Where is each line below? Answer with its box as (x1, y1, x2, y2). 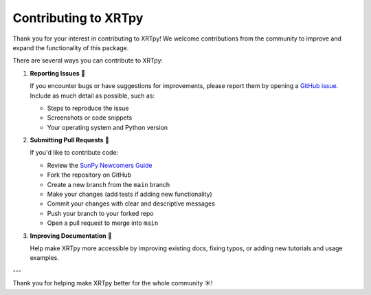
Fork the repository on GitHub (47, 171, 132, 179)
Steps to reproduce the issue (47, 104, 129, 112)
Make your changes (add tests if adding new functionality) (47, 190, 212, 199)
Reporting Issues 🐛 (30, 69, 86, 77)
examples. (30, 254, 60, 262)
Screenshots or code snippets (47, 113, 133, 122)
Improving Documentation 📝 (30, 231, 113, 240)
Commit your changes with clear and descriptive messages (47, 199, 216, 208)
